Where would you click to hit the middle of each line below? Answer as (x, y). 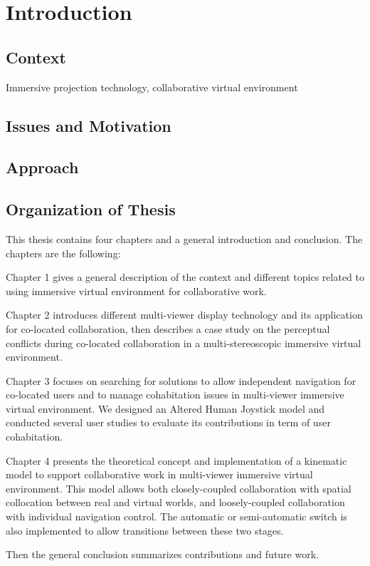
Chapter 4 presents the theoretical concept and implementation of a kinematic (176, 460)
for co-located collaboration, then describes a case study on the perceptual (168, 328)
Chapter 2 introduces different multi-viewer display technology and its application (184, 315)
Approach (42, 167)
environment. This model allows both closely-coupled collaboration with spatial (179, 488)
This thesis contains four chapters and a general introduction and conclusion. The (184, 238)
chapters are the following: (63, 253)
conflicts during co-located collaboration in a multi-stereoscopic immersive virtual (184, 343)
